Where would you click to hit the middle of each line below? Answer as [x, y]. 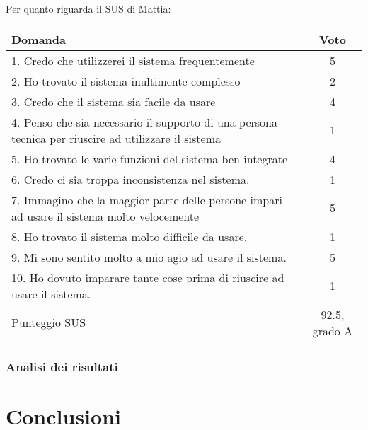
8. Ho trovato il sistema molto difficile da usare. [130, 236]
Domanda [39, 39]
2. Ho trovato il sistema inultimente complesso [126, 81]
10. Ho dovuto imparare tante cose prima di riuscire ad [148, 277]
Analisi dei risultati [62, 366]
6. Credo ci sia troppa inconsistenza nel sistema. [131, 179]
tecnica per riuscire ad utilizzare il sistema [116, 138]
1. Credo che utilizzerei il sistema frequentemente [133, 60]
